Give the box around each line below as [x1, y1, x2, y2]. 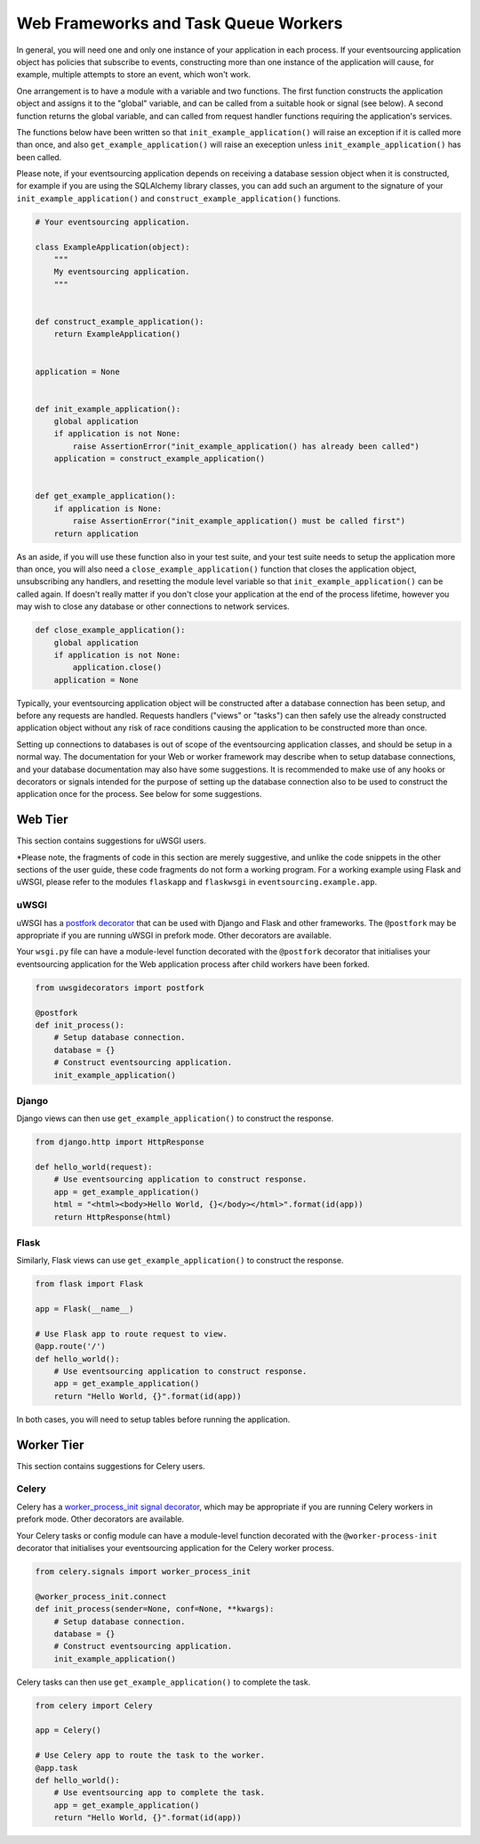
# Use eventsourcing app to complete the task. [53, 1788, 266, 1798]
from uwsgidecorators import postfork [35, 982, 204, 993]
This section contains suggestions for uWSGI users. [16, 835, 206, 846]
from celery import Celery [35, 1701, 153, 1710]
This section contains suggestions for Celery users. [16, 1460, 205, 1471]
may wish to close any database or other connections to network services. [16, 601, 290, 612]
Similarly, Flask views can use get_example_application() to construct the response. [16, 1255, 344, 1266]
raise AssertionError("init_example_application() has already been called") [72, 441, 420, 451]
